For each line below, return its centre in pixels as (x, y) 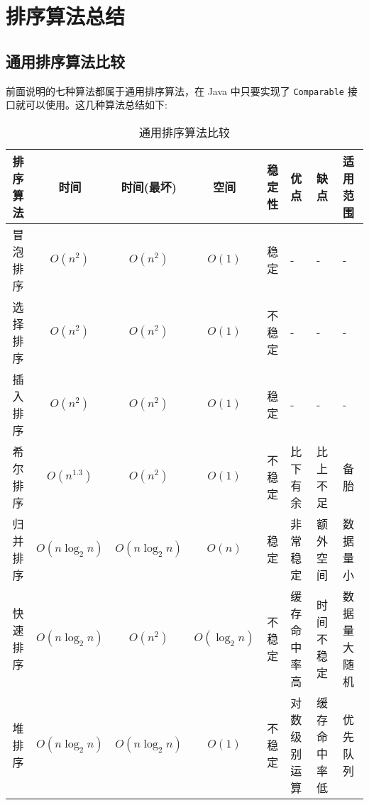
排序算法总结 (66, 16)
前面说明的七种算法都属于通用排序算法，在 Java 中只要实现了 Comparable (175, 90)
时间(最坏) (149, 187)
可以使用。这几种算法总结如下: (96, 105)
